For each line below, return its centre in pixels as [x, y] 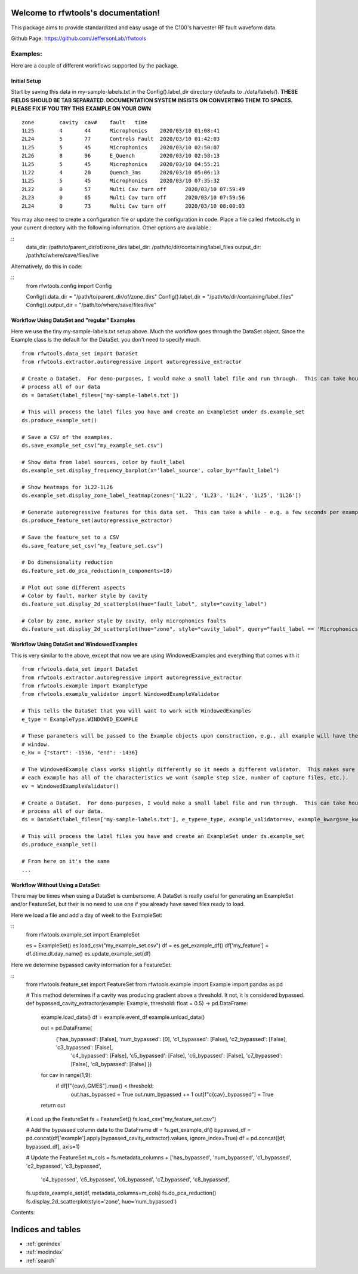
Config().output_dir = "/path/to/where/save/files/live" [91, 305]
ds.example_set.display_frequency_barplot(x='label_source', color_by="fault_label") [151, 471]
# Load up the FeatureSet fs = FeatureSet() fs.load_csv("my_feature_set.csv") [121, 1119]
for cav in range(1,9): [67, 1075]
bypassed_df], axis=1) [53, 1146]
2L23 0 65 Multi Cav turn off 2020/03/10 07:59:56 [133, 198]
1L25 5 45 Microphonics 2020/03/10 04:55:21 [121, 164]
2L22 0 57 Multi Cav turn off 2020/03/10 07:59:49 [133, 189]
